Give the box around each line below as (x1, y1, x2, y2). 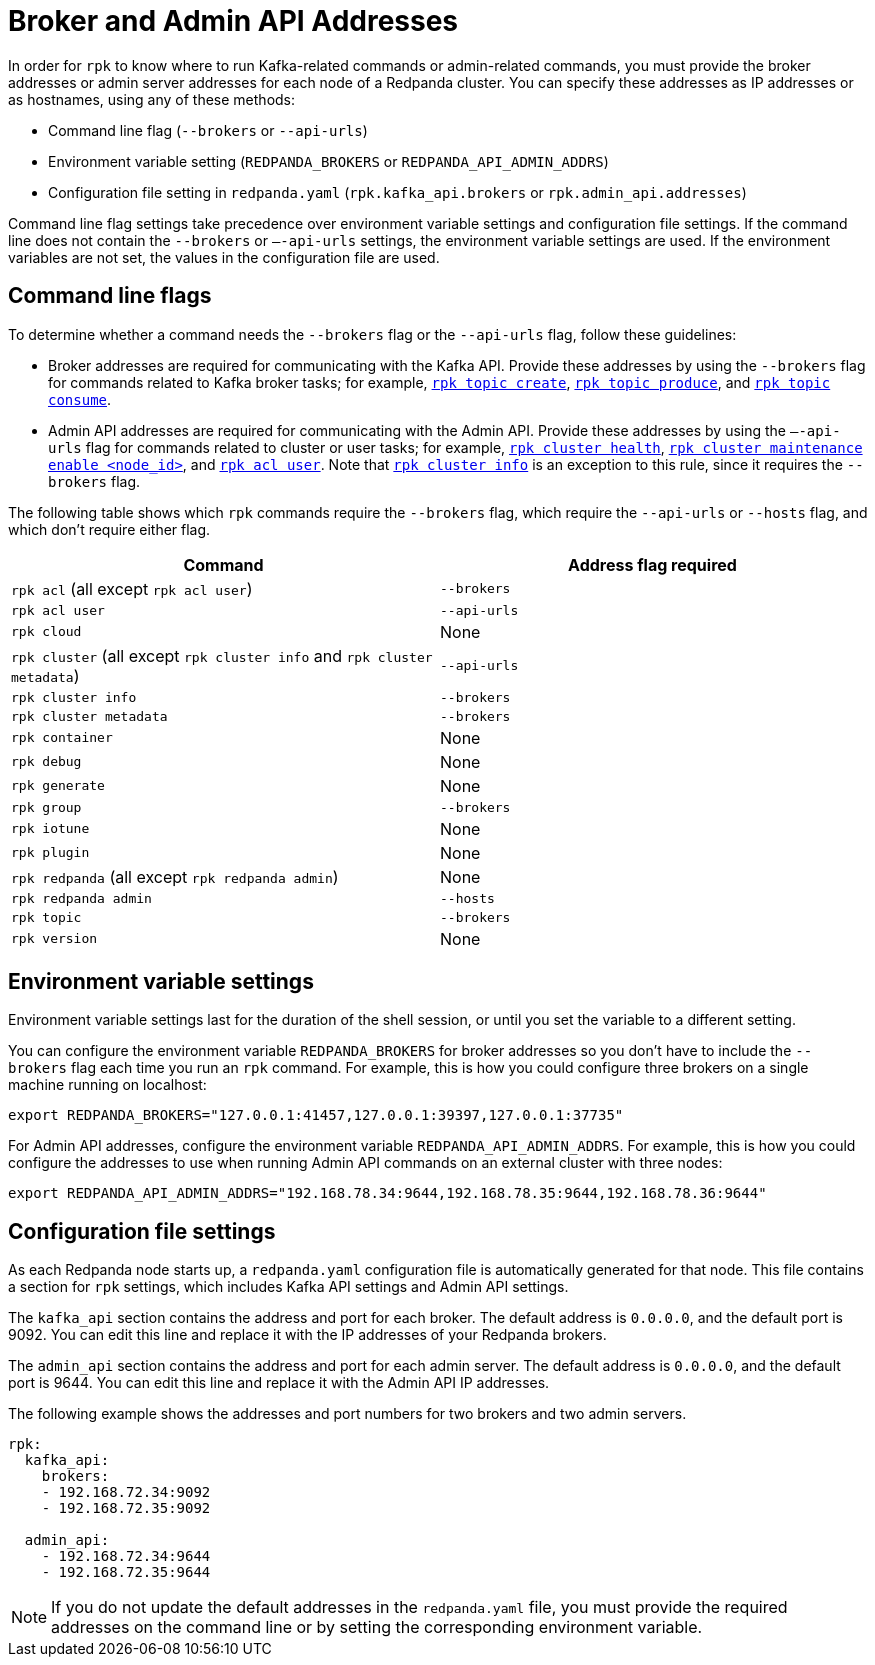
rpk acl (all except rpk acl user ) (11, 578, 253, 599)
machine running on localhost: (8, 1076, 207, 1094)
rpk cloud (11, 624, 82, 640)
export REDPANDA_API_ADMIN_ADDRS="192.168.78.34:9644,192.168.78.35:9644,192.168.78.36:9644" (8, 1185, 767, 1202)
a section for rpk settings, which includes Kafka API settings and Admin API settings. (8, 1278, 569, 1296)
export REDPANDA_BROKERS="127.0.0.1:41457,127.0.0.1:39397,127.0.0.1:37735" (8, 1107, 624, 1124)
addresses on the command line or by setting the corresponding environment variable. (51, 1617, 703, 1638)
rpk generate (11, 778, 105, 794)
